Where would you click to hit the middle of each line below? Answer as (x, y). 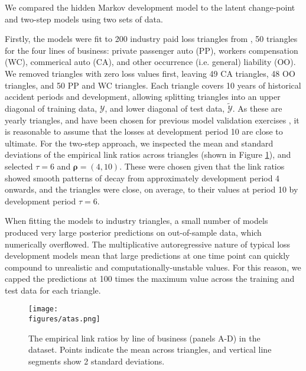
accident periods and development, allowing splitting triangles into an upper (143, 97)
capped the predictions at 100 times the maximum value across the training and (150, 279)
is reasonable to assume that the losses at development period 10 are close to (144, 131)
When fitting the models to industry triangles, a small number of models (136, 221)
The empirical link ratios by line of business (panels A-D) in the (144, 338)
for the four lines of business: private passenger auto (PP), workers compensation (152, 50)
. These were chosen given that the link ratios (202, 166)
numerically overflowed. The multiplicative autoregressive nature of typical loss (148, 244)
